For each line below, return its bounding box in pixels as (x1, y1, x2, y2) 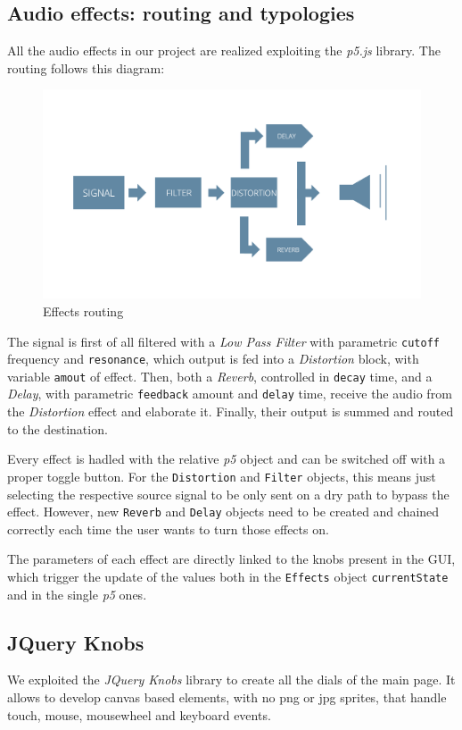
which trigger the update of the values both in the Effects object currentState (7, 567, 449, 586)
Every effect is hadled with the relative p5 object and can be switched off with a (7, 449, 446, 468)
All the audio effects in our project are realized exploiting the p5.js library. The (7, 41, 441, 60)
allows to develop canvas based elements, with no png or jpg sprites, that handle (7, 688, 447, 707)
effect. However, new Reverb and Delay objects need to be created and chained (7, 502, 440, 521)
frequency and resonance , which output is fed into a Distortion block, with (7, 349, 419, 368)
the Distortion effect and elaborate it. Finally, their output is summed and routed (7, 402, 454, 421)
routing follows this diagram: (7, 58, 165, 77)
